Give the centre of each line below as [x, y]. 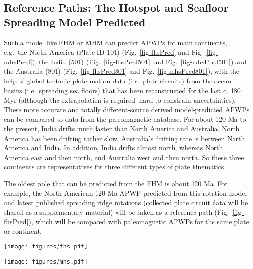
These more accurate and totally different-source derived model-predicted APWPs [127, 109]
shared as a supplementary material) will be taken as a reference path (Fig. [117, 212]
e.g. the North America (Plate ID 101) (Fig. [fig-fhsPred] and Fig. [104, 52]
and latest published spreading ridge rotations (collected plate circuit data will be [126, 202]
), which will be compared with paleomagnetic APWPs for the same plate [139, 221]
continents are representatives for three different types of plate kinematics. [115, 167]
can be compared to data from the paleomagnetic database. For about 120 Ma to [125, 119]
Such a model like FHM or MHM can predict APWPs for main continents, [116, 42]
